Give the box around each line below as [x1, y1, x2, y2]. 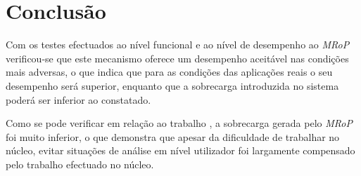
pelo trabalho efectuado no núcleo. [6, 156, 154, 171]
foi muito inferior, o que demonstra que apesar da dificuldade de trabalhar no [6, 129, 340, 144]
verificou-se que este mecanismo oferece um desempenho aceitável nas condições [6, 50, 349, 65]
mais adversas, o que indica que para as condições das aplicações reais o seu [6, 65, 333, 79]
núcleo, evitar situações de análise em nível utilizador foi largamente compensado [6, 143, 355, 158]
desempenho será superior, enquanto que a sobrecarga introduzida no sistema [6, 78, 339, 93]
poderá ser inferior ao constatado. [6, 92, 151, 107]
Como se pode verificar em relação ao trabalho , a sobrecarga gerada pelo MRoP [6, 116, 353, 130]
